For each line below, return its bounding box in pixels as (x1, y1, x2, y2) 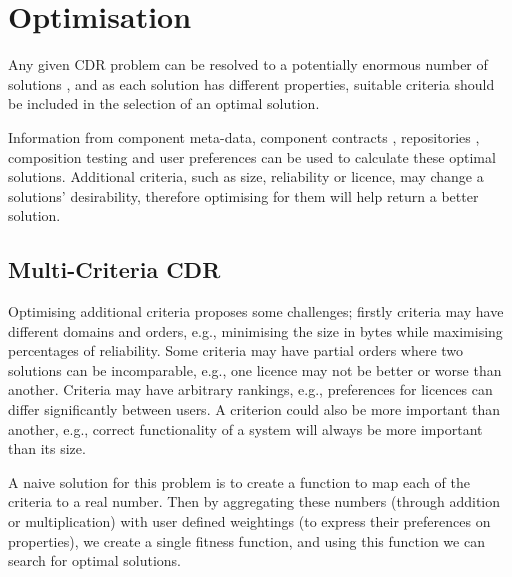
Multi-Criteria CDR (8, 254, 221, 285)
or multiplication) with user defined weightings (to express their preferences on (8, 511, 491, 532)
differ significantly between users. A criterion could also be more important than (8, 399, 501, 420)
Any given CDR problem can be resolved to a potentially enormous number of (8, 54, 488, 75)
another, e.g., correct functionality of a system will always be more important (8, 418, 483, 439)
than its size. (8, 438, 86, 459)
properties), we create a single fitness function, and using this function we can (8, 530, 485, 551)
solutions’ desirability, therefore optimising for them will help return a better (8, 185, 479, 206)
